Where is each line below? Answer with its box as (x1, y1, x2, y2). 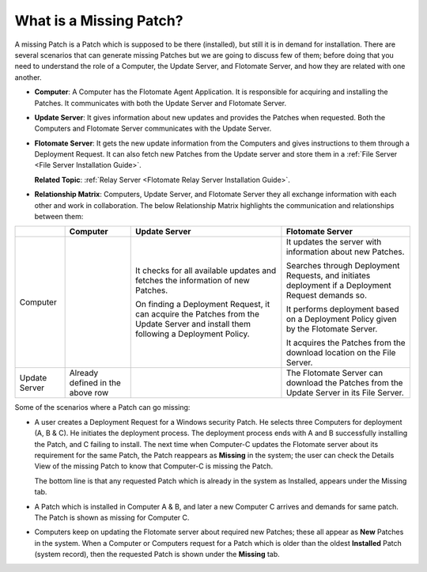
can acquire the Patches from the (135, 309, 260, 320)
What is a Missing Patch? (14, 12, 183, 29)
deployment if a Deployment (285, 280, 391, 291)
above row (69, 388, 109, 399)
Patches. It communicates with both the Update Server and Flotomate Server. (34, 98, 287, 108)
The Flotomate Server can (285, 368, 384, 379)
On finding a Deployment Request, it (135, 299, 270, 310)
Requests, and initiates (285, 270, 371, 281)
